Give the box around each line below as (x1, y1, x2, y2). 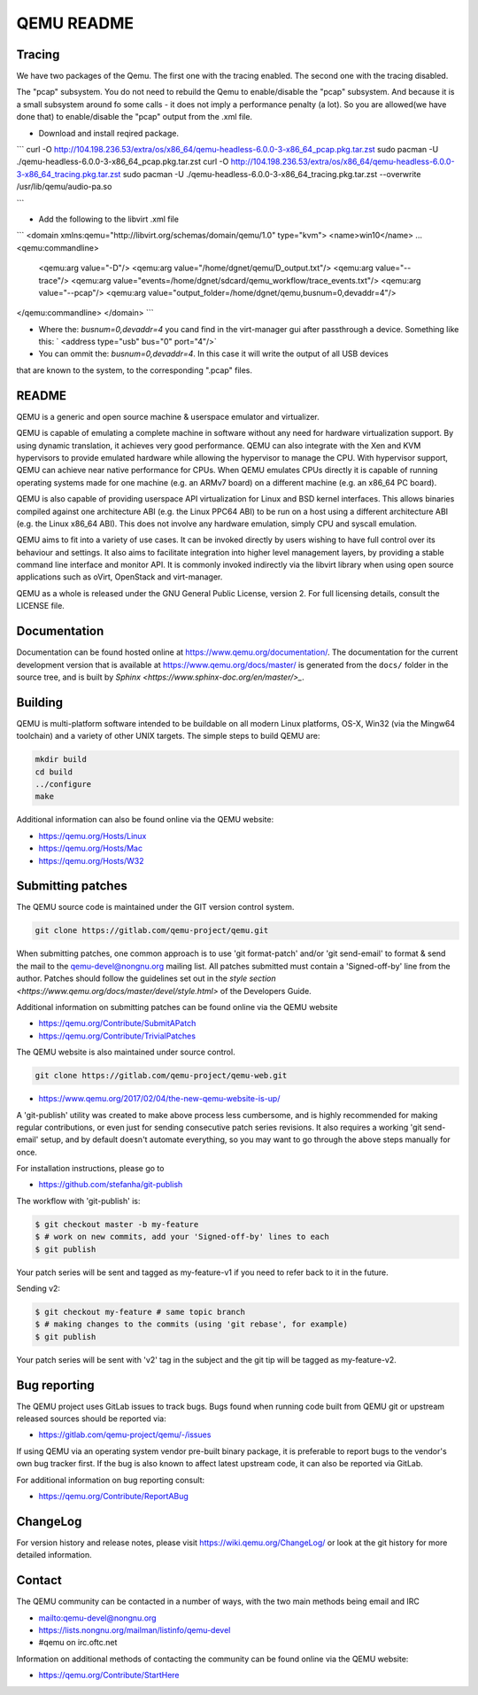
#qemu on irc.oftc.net (38, 1637, 118, 1648)
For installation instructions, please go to (16, 1163, 165, 1174)
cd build (35, 766, 73, 777)
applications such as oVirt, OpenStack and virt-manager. (16, 571, 223, 582)
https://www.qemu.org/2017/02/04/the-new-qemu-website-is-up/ (38, 1093, 281, 1104)
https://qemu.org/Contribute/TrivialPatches (38, 1030, 197, 1041)
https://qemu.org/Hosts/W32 (38, 855, 144, 866)
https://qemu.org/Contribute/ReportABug (38, 1491, 189, 1501)
